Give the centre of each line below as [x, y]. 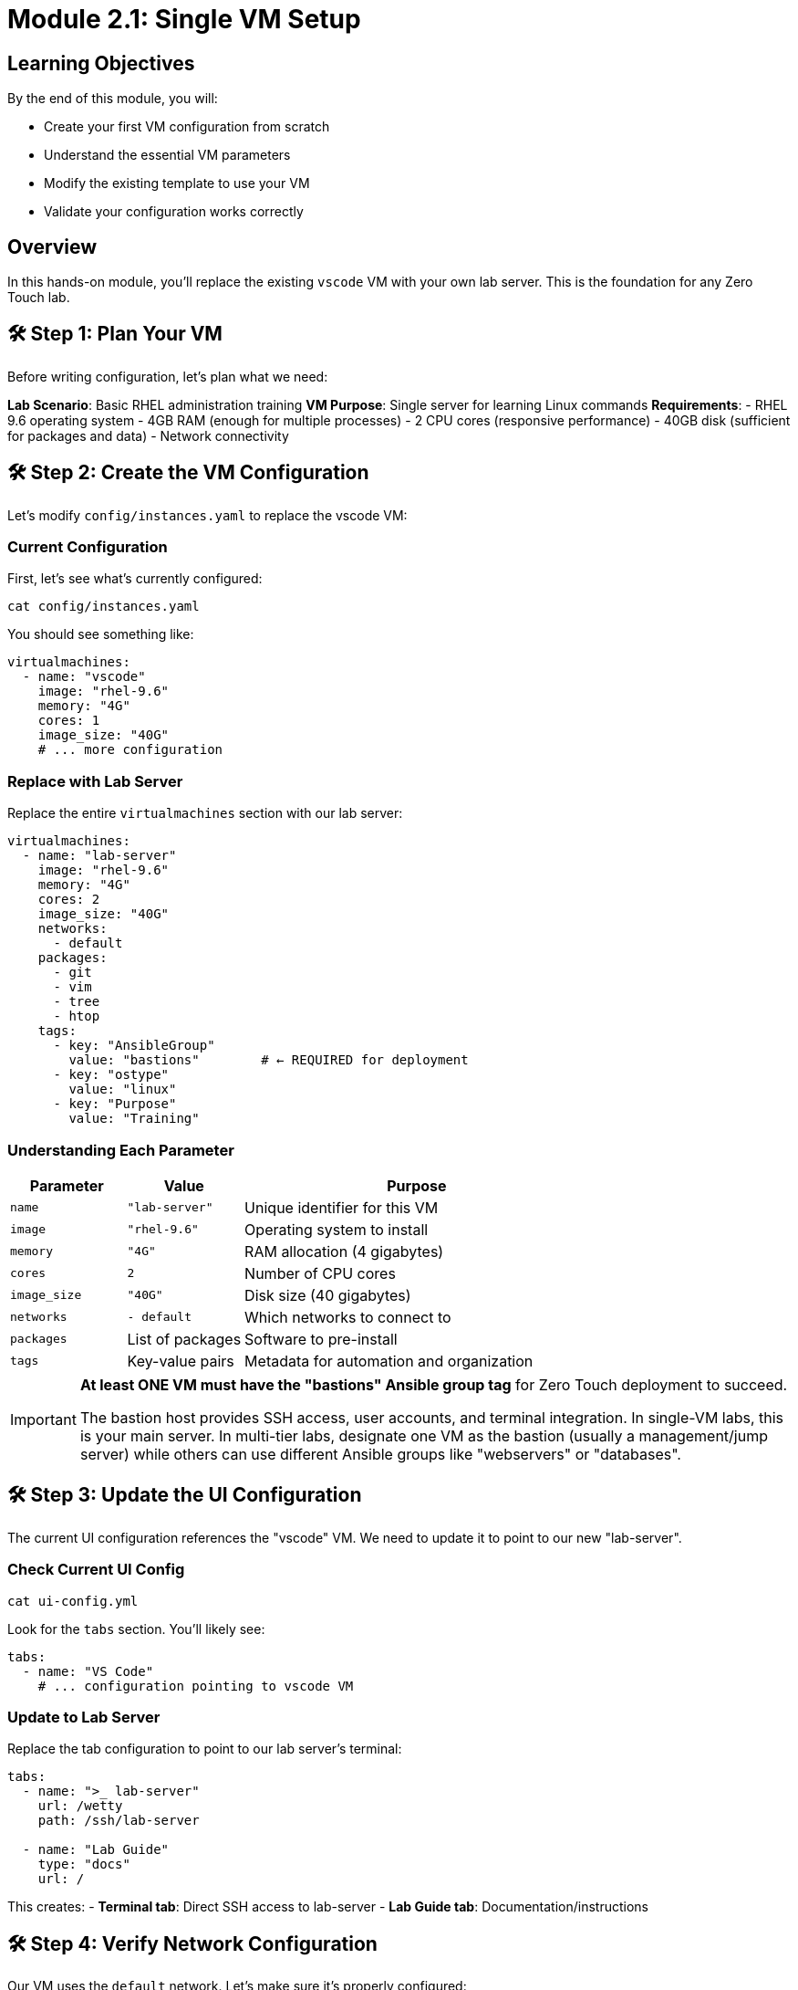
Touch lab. [39, 298]
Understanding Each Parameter [121, 1150]
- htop [77, 1016]
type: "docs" [84, 1864]
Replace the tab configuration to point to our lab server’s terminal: [205, 1749]
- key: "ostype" [111, 1075]
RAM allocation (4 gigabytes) [344, 1251]
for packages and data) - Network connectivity [148, 435]
